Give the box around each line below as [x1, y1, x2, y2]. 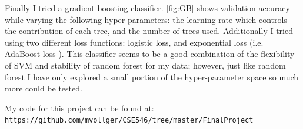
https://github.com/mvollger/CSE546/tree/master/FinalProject [5, 116, 254, 125]
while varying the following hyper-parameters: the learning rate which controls [5, 13, 287, 25]
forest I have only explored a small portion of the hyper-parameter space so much [5, 70, 299, 83]
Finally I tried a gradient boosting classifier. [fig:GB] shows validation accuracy [5, 2, 290, 13]
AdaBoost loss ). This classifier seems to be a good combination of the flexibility [5, 47, 295, 60]
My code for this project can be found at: [5, 101, 154, 114]
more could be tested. [5, 82, 82, 94]
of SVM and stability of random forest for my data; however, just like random [5, 59, 286, 71]
